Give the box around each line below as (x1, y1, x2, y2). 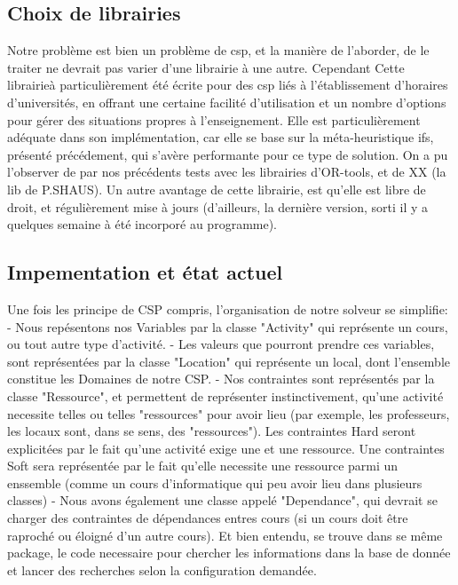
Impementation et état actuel (7, 258, 283, 286)
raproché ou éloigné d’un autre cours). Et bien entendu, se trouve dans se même (7, 526, 443, 544)
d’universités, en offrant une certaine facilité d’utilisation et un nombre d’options (7, 92, 446, 111)
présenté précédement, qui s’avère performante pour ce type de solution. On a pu (7, 145, 448, 163)
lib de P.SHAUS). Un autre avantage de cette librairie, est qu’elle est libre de (7, 179, 426, 198)
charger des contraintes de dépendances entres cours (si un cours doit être (7, 509, 408, 527)
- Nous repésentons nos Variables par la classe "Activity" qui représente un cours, (7, 317, 448, 336)
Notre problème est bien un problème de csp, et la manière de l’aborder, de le (7, 41, 430, 59)
